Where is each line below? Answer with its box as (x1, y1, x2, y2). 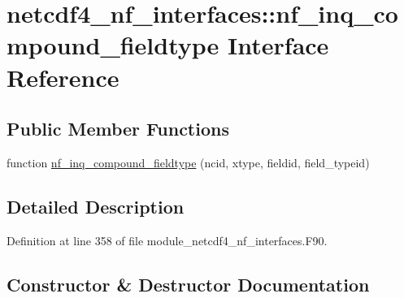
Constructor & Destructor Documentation (7, 271, 370, 296)
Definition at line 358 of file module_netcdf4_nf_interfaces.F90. (7, 231, 328, 248)
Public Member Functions (7, 116, 229, 141)
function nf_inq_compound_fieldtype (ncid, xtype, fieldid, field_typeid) (7, 153, 370, 171)
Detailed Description (7, 193, 185, 218)
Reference (7, 60, 119, 93)
